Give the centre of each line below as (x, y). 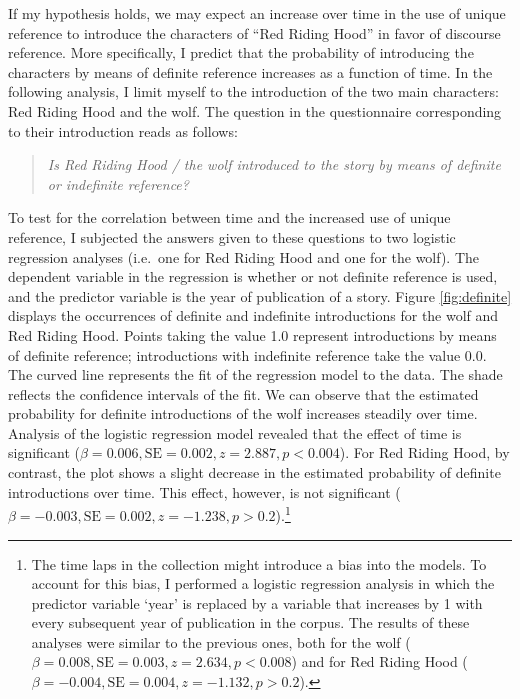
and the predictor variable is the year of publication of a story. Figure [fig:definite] (260, 295)
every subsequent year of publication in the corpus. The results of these (250, 622)
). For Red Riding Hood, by (424, 452)
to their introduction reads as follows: (123, 130)
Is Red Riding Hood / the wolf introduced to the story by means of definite (274, 164)
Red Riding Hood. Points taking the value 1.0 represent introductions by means (252, 334)
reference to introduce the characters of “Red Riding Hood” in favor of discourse (254, 32)
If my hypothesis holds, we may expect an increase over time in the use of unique (257, 13)
